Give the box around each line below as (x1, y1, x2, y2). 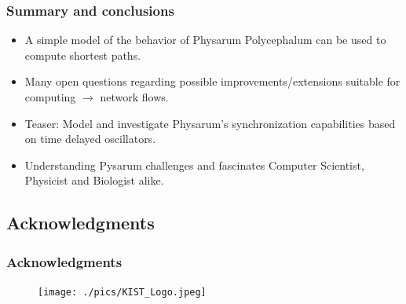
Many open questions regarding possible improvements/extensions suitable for (24, 73, 401, 90)
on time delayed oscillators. (24, 130, 156, 147)
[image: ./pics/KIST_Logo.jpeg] (38, 286, 207, 298)
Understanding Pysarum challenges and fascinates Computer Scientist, (24, 156, 364, 173)
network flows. (100, 89, 169, 104)
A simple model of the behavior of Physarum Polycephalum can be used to (24, 31, 386, 48)
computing (24, 89, 76, 104)
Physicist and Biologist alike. (24, 172, 164, 189)
